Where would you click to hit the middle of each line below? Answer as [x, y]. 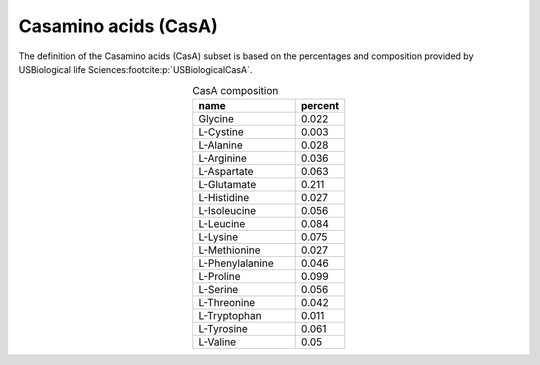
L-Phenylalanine [236, 263]
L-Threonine [227, 302]
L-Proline [219, 276]
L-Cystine [221, 132]
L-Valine [217, 342]
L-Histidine [224, 197]
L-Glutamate [227, 184]
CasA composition [235, 90]
